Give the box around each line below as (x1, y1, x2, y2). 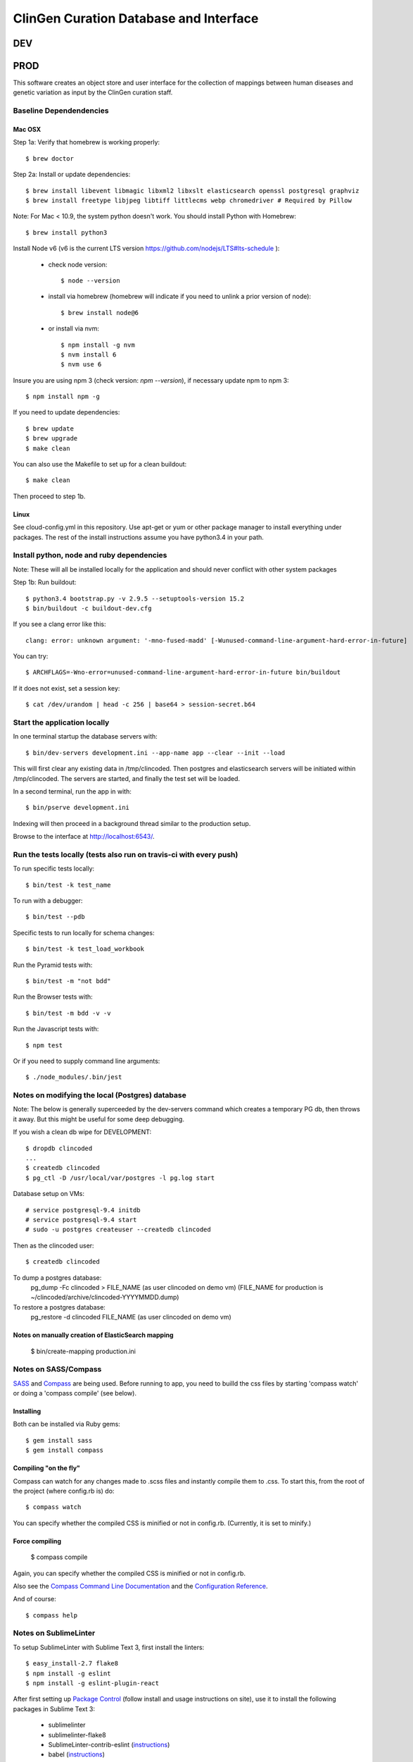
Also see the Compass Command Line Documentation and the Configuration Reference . (13, 1582, 268, 1590)
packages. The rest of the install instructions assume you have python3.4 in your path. (13, 533, 264, 541)
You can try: (13, 652, 49, 660)
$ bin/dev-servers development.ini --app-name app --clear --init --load (25, 748, 286, 757)
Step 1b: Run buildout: (13, 578, 77, 586)
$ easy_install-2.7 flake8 (25, 1660, 119, 1668)
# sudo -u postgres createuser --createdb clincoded (25, 1226, 211, 1233)
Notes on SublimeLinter (13, 1628, 96, 1638)
